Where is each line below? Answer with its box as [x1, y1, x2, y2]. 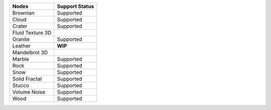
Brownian [12, 10, 35, 16]
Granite [12, 36, 30, 43]
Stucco [12, 82, 30, 89]
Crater [12, 23, 28, 30]
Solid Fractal [12, 75, 42, 82]
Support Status [57, 3, 94, 10]
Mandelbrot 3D [12, 49, 48, 56]
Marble [12, 56, 30, 62]
